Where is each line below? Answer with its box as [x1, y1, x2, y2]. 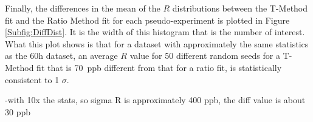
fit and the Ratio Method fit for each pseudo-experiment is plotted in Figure [5, 13, 290, 26]
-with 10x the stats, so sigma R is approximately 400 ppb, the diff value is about [5, 93, 306, 106]
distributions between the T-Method [172, 2, 308, 14]
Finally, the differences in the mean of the [5, 2, 160, 14]
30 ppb [5, 105, 31, 118]
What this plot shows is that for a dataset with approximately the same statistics [5, 37, 309, 50]
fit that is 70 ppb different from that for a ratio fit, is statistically [36, 61, 282, 73]
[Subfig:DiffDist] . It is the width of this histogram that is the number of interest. [5, 25, 305, 38]
